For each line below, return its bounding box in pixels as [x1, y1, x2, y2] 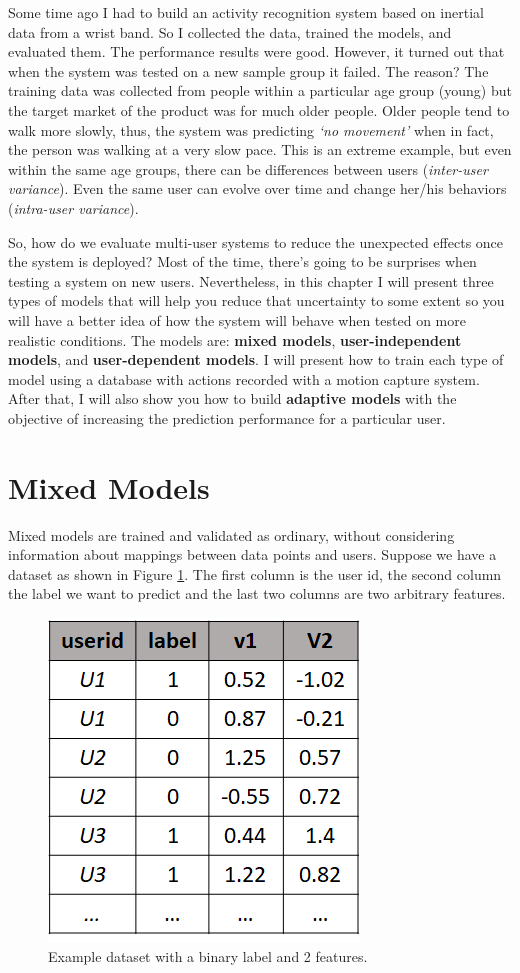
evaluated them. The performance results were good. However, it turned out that [8, 41, 505, 62]
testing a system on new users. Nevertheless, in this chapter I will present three [8, 270, 494, 291]
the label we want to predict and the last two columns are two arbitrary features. [8, 583, 506, 604]
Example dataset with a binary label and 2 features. [48, 945, 368, 966]
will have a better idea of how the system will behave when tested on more [8, 309, 466, 330]
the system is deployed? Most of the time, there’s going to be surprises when [8, 251, 477, 272]
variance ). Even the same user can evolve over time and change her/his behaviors [8, 178, 507, 199]
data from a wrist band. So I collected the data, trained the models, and [8, 21, 452, 42]
